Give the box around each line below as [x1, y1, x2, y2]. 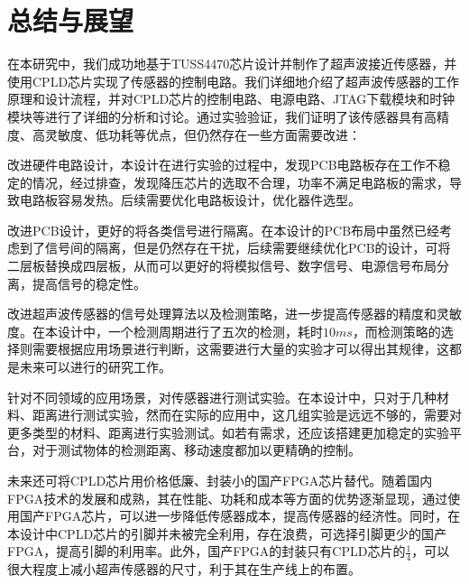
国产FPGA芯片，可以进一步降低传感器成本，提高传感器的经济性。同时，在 [19, 506, 461, 525]
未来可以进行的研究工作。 [19, 357, 171, 376]
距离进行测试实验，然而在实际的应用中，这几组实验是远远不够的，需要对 [32, 405, 462, 424]
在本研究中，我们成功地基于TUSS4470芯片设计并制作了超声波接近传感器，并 [7, 54, 457, 73]
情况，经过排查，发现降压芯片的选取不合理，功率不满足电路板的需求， [32, 172, 449, 191]
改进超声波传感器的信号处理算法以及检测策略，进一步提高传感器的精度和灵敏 [7, 304, 462, 323]
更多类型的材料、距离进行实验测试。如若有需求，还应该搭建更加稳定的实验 [7, 422, 449, 441]
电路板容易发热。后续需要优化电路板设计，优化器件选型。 [19, 190, 361, 209]
